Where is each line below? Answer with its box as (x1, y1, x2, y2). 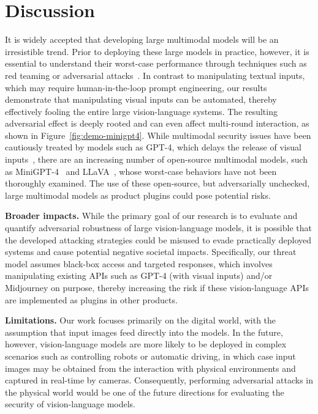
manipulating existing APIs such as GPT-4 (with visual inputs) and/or (5, 269, 273, 282)
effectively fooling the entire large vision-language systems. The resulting (5, 105, 278, 117)
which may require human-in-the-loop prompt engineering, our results (5, 81, 267, 94)
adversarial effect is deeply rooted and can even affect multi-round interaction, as (5, 117, 309, 130)
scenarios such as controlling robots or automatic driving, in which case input (5, 349, 296, 362)
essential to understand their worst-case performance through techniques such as (5, 57, 307, 70)
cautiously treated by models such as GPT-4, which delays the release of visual (5, 141, 301, 153)
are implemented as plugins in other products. (5, 293, 178, 306)
